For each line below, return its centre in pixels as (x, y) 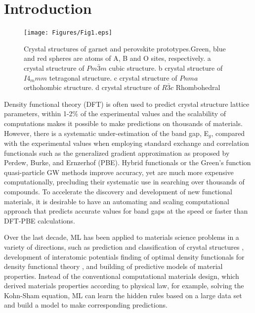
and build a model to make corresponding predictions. (86, 305)
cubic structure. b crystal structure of (166, 67)
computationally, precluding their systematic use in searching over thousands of (124, 182)
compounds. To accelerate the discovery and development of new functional (118, 191)
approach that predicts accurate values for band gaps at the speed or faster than (126, 211)
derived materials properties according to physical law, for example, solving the (124, 286)
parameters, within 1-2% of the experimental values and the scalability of (115, 113)
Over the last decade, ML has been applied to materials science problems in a (122, 237)
